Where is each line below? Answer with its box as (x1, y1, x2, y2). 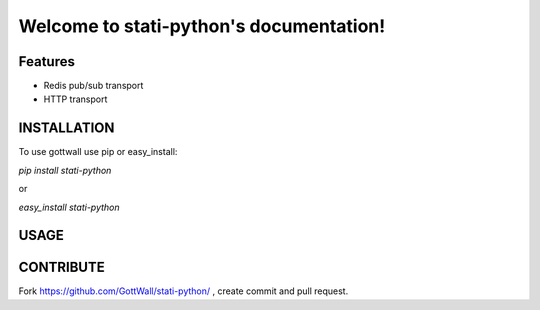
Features (18, 53, 75, 70)
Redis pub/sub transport (43, 80, 144, 92)
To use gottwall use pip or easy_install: (18, 146, 178, 158)
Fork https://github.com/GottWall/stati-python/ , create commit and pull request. (18, 285, 349, 297)
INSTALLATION (18, 120, 115, 137)
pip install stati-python (18, 164, 112, 176)
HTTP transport (43, 93, 108, 105)
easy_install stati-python (18, 201, 120, 213)
